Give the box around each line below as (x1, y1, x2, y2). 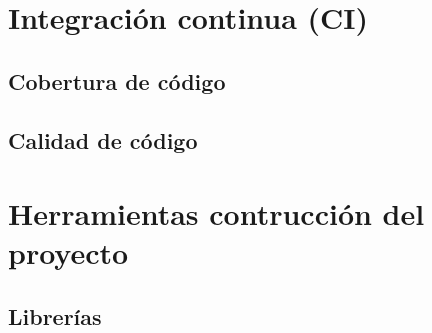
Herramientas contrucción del (8, 193, 425, 234)
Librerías (8, 300, 102, 331)
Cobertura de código (8, 65, 226, 96)
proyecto (8, 232, 129, 273)
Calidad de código (8, 124, 198, 155)
